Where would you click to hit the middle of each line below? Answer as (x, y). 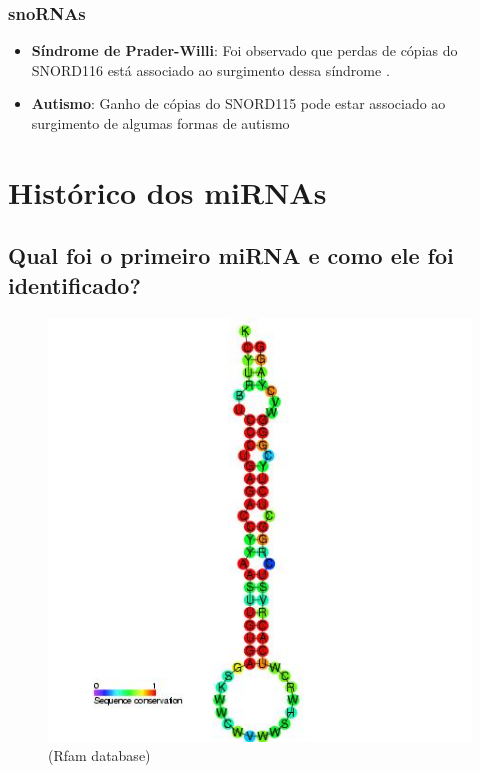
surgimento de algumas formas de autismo (160, 123)
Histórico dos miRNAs (167, 191)
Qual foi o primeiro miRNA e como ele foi (231, 255)
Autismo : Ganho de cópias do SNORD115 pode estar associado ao (238, 103)
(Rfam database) (99, 755)
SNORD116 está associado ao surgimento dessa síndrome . (210, 69)
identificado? (74, 284)
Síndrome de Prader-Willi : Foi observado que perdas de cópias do (244, 50)
